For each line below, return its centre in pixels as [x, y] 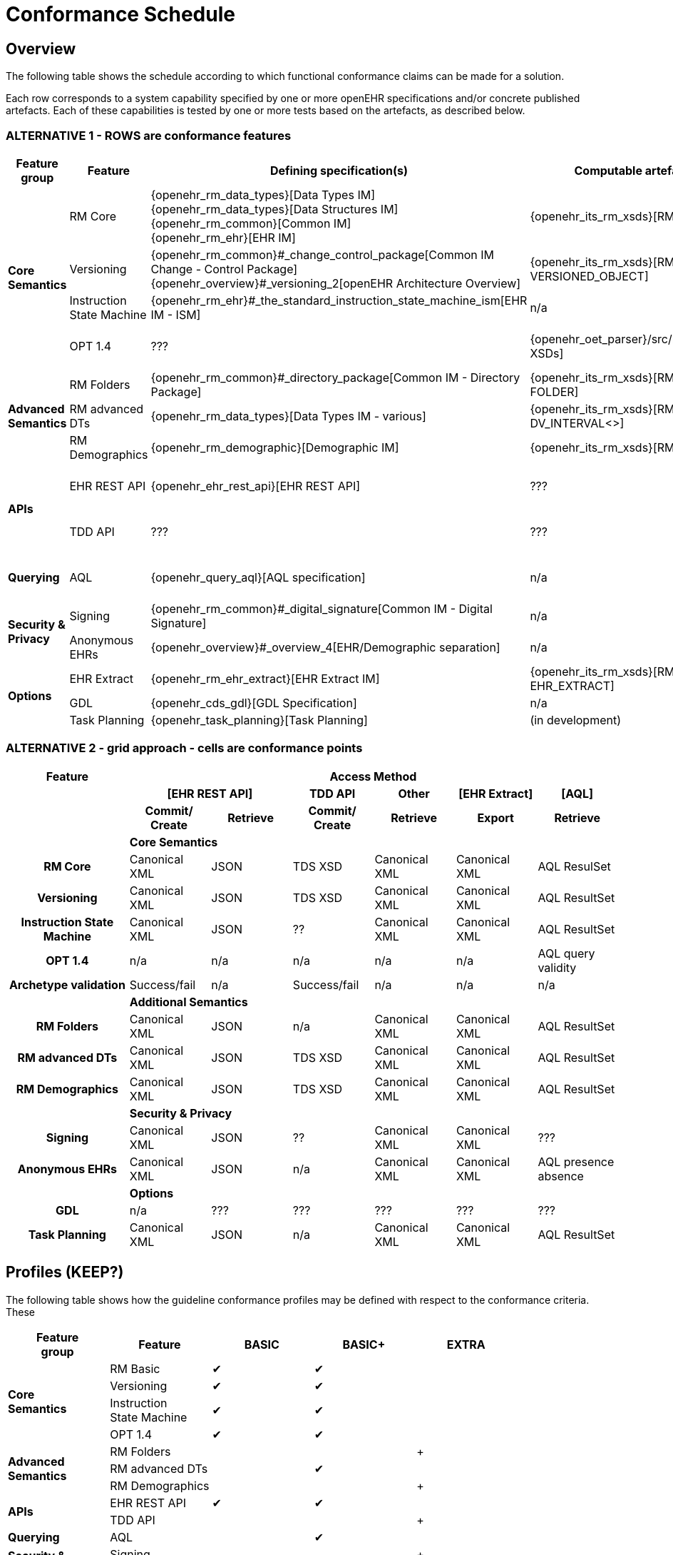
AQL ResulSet [574, 866]
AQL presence [576, 1161]
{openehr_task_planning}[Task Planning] [259, 720]
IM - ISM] [176, 314]
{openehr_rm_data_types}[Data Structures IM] [274, 209]
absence [561, 1176]
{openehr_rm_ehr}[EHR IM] [223, 237]
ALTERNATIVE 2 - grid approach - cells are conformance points [184, 748]
